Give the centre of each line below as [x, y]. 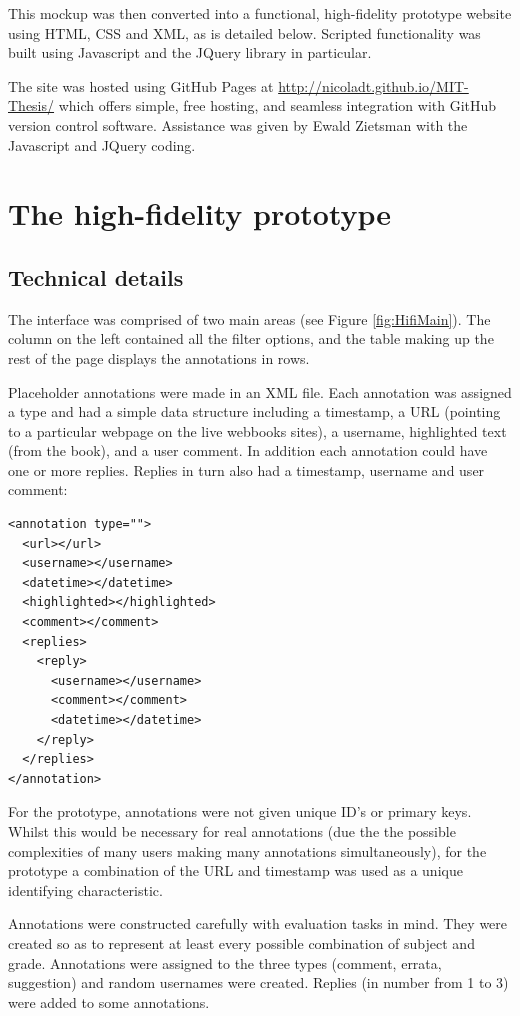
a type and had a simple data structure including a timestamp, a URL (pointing [254, 411]
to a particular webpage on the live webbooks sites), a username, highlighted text [257, 430]
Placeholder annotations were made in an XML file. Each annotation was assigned [260, 391]
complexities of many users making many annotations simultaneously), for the [247, 850]
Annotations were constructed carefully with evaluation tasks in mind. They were [258, 923]
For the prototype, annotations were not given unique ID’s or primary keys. [240, 811]
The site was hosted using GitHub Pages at [141, 85]
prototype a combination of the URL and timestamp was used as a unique [235, 870]
